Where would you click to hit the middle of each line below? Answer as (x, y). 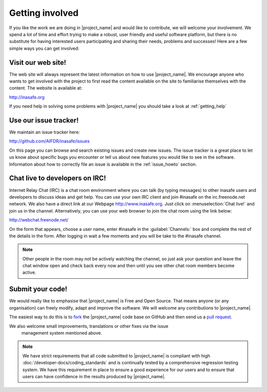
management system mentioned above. (62, 333)
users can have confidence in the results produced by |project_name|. (94, 376)
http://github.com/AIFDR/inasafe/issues (49, 141)
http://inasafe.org (27, 97)
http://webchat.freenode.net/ (39, 220)
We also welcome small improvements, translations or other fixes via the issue (89, 326)
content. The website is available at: (46, 88)
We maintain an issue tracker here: (44, 132)
